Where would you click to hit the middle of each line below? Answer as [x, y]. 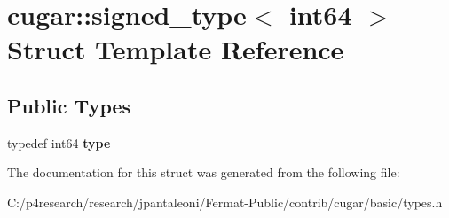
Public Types [69, 105]
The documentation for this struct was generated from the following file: [204, 172]
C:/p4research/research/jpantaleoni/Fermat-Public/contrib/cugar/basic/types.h [225, 202]
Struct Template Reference [176, 49]
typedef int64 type [59, 142]
